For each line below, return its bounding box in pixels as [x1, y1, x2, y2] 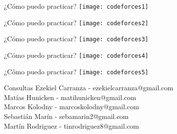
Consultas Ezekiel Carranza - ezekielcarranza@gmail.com [4, 83, 174, 93]
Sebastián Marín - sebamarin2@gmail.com [4, 111, 129, 121]
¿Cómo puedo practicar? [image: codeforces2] [4, 17, 149, 27]
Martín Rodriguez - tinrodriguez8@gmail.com [4, 120, 139, 131]
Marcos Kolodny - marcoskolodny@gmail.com [4, 101, 139, 112]
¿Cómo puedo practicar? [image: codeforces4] [4, 50, 149, 60]
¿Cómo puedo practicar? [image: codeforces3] [4, 33, 149, 44]
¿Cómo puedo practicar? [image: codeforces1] [4, 1, 149, 11]
